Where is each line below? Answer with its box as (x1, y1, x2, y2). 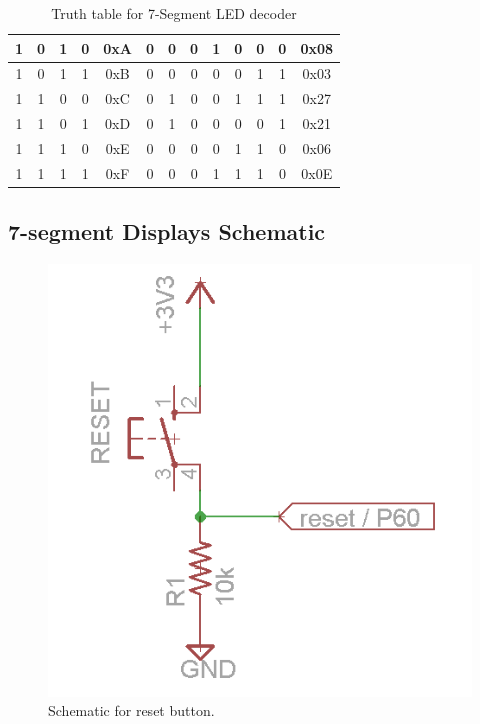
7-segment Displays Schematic (8, 216, 326, 247)
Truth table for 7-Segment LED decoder (51, 3, 297, 23)
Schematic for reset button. (48, 700, 215, 721)
